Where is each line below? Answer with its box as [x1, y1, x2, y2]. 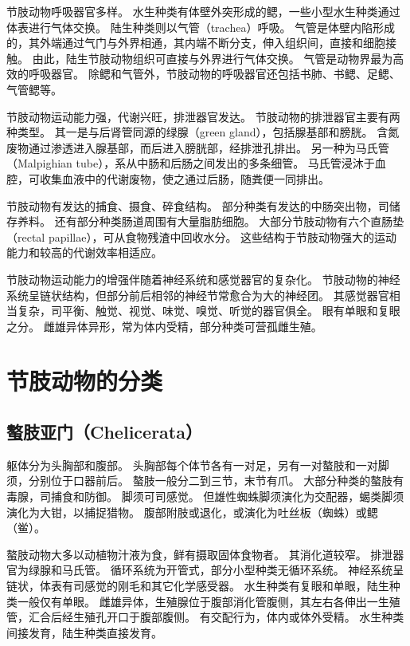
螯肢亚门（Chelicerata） [6, 420, 202, 444]
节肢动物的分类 [6, 364, 163, 397]
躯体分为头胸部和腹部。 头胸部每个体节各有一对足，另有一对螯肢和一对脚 [6, 456, 389, 473]
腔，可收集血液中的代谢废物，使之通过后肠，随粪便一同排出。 [6, 170, 330, 187]
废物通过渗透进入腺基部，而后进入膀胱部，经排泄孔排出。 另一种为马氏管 [6, 139, 389, 156]
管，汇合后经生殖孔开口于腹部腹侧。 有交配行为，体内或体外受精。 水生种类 [6, 609, 404, 625]
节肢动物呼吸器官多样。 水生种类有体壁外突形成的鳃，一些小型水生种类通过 [6, 3, 400, 19]
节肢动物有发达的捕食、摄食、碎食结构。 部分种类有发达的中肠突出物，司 [6, 197, 389, 214]
